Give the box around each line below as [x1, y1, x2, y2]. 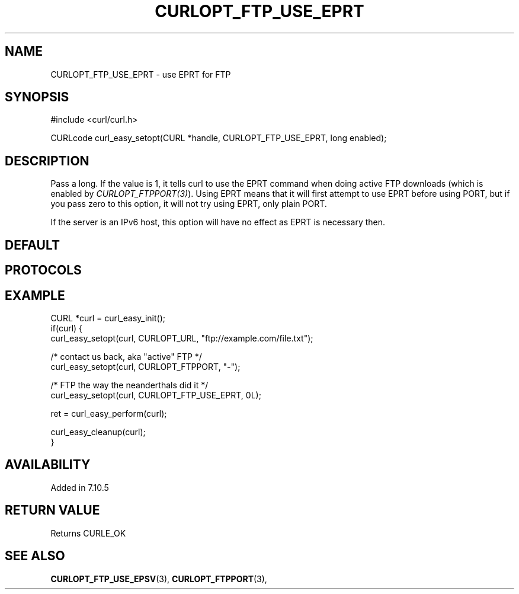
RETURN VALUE [5, 503, 100, 518]
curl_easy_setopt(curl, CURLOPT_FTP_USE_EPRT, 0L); [50, 389, 261, 400]
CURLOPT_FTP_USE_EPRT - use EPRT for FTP [50, 69, 231, 79]
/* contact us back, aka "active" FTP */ [50, 351, 202, 362]
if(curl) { [50, 322, 83, 333]
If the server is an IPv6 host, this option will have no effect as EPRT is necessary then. [50, 217, 386, 228]
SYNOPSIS [5, 90, 69, 105]
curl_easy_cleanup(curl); [50, 426, 146, 437]
